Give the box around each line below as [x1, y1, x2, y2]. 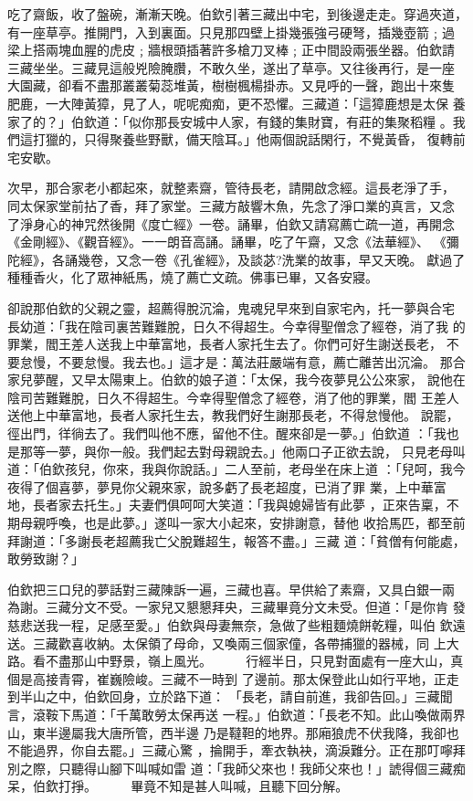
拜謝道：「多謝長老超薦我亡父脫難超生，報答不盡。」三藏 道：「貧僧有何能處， [7, 531, 466, 550]
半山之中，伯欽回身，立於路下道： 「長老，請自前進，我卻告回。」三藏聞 [19, 687, 453, 706]
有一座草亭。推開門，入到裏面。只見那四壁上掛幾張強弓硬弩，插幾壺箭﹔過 [7, 22, 455, 41]
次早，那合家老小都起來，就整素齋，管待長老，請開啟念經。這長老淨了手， [7, 178, 455, 197]
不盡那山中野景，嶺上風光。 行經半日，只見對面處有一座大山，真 [45, 651, 464, 670]
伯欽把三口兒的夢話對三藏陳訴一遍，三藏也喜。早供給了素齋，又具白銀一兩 [7, 579, 455, 598]
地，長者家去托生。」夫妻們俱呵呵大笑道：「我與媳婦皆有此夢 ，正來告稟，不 [7, 495, 459, 514]
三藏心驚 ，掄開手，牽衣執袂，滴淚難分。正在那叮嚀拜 [141, 741, 466, 760]
